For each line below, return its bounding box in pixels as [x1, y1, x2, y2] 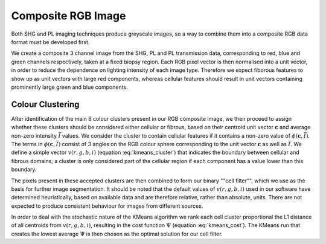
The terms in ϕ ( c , [11, 140, 56, 147]
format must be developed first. [11, 38, 90, 45]
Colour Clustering [11, 99, 80, 109]
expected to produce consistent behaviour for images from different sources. [11, 202, 203, 210]
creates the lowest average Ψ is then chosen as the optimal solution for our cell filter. [11, 230, 223, 237]
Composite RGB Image [11, 9, 126, 22]
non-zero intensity [11, 132, 57, 139]
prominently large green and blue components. [11, 83, 128, 91]
